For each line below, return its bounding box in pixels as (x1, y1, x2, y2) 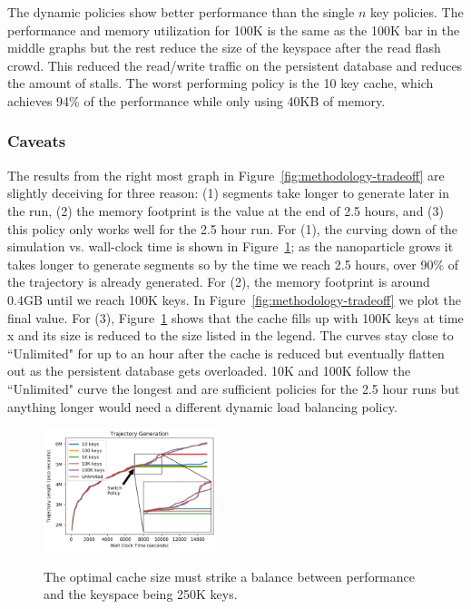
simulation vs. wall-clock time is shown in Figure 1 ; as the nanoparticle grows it (7, 237, 454, 256)
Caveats (7, 130, 66, 152)
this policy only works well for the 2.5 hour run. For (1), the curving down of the (7, 219, 458, 238)
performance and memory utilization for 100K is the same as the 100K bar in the (7, 20, 460, 39)
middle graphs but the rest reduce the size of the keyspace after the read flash (7, 38, 441, 57)
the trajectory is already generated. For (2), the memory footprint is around (7, 272, 430, 291)
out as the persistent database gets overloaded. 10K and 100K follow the (7, 361, 411, 380)
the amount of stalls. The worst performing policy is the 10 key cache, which (7, 74, 434, 93)
